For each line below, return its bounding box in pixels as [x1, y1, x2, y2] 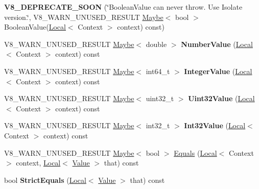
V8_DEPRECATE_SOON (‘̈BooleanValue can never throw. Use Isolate [4, 2, 243, 12]
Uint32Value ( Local [188, 93, 255, 104]
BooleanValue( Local [4, 21, 66, 32]
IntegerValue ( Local [184, 65, 252, 76]
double [146, 38, 167, 49]
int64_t [146, 65, 170, 76]
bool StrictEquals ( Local [4, 174, 86, 185]
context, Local [16, 157, 61, 168]
